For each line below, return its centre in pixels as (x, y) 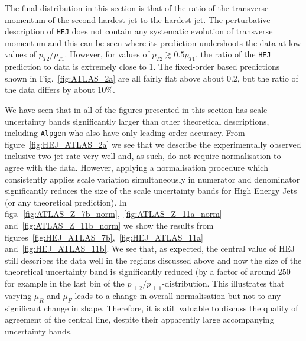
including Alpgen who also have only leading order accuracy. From (125, 133)
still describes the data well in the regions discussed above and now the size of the (153, 260)
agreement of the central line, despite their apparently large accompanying (139, 319)
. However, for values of (107, 54)
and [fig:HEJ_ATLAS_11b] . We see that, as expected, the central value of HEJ (150, 249)
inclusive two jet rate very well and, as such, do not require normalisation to (143, 156)
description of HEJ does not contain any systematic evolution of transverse (139, 31)
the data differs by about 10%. (60, 90)
